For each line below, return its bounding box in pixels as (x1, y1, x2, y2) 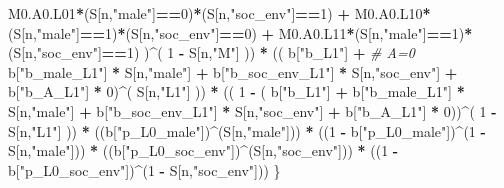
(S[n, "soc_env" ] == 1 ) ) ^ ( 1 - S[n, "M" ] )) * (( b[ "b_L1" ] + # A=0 (8, 42, 415, 63)
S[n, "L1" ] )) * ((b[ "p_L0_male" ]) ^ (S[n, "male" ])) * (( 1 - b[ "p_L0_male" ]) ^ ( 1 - (8, 120, 486, 141)
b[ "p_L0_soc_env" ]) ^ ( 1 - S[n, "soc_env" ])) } (8, 159, 281, 180)
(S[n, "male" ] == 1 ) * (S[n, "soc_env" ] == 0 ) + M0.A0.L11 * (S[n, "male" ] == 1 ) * (8, 22, 473, 43)
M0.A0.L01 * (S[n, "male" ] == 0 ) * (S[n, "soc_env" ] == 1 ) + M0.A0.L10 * (8, 3, 431, 23)
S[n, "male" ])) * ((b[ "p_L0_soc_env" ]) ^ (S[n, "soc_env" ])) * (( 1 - (8, 140, 399, 161)
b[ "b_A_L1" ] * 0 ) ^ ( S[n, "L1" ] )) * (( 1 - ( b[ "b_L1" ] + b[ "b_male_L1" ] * (8, 81, 465, 102)
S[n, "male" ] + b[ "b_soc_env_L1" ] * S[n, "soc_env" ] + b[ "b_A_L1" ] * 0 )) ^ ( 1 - (8, 100, 497, 121)
